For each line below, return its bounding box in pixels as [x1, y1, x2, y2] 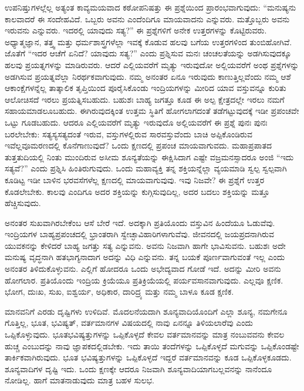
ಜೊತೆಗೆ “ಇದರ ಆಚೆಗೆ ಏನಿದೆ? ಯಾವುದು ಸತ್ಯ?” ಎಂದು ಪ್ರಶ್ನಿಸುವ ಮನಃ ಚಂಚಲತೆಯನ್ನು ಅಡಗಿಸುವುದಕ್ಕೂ [5, 47, 292, 59]
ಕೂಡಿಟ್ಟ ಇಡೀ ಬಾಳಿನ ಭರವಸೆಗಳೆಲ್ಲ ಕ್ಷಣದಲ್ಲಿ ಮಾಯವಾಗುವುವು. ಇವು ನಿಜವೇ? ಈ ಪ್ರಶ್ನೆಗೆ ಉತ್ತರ [5, 173, 265, 186]
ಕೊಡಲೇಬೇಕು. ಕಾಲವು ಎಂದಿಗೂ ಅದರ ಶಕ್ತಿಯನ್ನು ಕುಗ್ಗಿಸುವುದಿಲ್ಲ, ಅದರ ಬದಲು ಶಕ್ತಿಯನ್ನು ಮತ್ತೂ [5, 185, 270, 197]
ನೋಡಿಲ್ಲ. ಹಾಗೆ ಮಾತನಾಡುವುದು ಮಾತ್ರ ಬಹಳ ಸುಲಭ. [5, 374, 154, 386]
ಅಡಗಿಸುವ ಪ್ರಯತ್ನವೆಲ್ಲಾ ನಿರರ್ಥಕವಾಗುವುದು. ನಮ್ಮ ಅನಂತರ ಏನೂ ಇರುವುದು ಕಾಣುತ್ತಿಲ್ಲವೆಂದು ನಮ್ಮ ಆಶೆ [5, 70, 291, 82]
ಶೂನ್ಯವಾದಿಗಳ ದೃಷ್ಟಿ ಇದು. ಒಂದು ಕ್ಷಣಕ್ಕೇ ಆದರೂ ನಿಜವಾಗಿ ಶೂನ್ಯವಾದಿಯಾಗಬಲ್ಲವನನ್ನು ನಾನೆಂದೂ [5, 362, 272, 375]
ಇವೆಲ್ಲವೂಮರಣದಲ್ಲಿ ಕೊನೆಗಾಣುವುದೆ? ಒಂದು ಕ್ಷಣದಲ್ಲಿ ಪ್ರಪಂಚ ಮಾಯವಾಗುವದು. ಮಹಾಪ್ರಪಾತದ [5, 139, 272, 151]
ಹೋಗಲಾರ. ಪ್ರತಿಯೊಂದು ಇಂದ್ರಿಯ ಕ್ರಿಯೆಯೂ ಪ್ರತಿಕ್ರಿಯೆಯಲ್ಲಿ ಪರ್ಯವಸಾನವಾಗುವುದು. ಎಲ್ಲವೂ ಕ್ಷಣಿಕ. [5, 274, 283, 286]
